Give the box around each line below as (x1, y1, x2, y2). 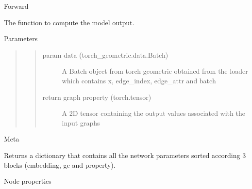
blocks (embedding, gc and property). (4, 159, 116, 170)
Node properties (4, 176, 51, 186)
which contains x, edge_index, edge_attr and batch (62, 75, 216, 85)
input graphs (62, 117, 100, 127)
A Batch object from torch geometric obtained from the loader (62, 66, 248, 76)
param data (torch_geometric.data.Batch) (42, 49, 168, 60)
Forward (4, 1, 29, 11)
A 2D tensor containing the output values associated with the (62, 108, 245, 118)
